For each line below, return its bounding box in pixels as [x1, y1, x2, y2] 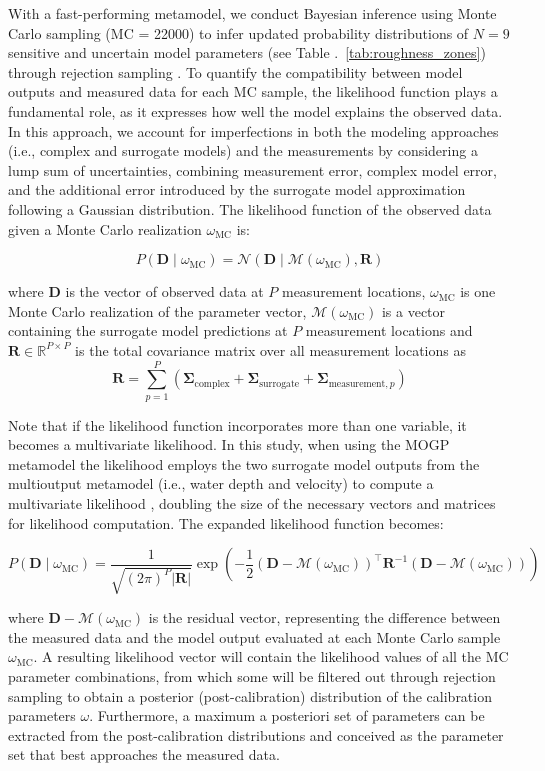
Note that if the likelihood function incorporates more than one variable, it [8, 414, 467, 435]
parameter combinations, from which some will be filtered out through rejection [8, 665, 496, 686]
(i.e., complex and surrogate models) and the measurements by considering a [8, 140, 478, 161]
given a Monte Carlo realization [8, 218, 202, 239]
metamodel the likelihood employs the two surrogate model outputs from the [8, 453, 480, 474]
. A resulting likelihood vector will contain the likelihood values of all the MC [33, 646, 509, 667]
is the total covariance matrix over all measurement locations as [75, 339, 466, 360]
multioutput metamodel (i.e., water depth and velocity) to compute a [8, 473, 434, 494]
